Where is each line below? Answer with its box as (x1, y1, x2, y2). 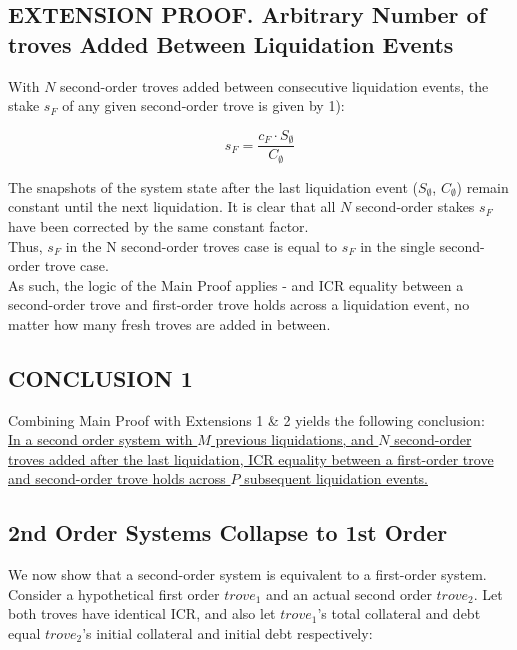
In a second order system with (8, 429, 193, 450)
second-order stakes (355, 196, 475, 217)
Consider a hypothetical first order (8, 583, 220, 604)
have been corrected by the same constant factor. (8, 215, 309, 236)
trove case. (44, 255, 109, 276)
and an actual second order (266, 583, 432, 604)
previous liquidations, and (215, 429, 374, 450)
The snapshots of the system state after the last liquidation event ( (8, 176, 419, 197)
